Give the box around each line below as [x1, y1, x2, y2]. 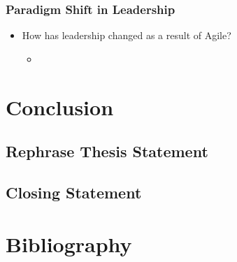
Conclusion [6, 92, 114, 121]
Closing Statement [6, 181, 142, 203]
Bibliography [6, 229, 132, 258]
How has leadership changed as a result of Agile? [22, 28, 231, 43]
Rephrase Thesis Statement [6, 140, 208, 162]
